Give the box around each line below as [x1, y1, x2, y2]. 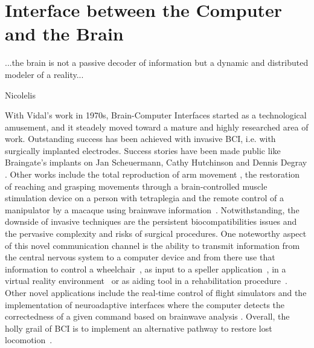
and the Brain [5, 21, 124, 46]
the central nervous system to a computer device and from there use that [5, 251, 275, 263]
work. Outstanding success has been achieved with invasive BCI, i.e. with [5, 132, 276, 145]
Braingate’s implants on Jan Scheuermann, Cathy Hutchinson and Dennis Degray [5, 156, 307, 169]
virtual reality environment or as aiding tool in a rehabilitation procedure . [5, 274, 287, 287]
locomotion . [5, 333, 53, 346]
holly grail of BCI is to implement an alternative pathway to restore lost [5, 321, 272, 334]
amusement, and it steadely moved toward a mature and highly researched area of [5, 120, 309, 133]
